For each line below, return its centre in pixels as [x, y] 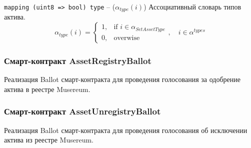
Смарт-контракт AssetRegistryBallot [78, 60]
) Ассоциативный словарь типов [192, 6]
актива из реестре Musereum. [49, 140]
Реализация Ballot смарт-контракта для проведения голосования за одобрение [122, 79]
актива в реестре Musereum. [47, 89]
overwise [127, 38]
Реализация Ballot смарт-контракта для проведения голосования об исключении [126, 130]
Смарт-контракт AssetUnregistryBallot [82, 111]
